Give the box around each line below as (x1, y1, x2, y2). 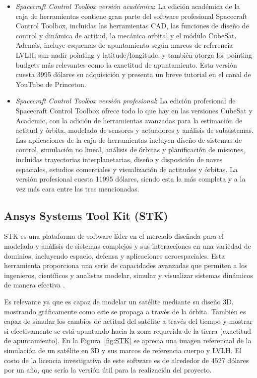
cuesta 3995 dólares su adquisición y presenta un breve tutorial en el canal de (15, 69, 251, 80)
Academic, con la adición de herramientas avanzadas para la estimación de (15, 115, 243, 125)
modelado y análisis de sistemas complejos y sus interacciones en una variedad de (4, 241, 251, 251)
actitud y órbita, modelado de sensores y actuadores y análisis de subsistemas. (15, 125, 254, 135)
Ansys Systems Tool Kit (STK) (4, 207, 168, 223)
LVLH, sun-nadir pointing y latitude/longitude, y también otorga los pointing (15, 49, 253, 60)
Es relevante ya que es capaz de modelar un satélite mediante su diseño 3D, (4, 296, 234, 307)
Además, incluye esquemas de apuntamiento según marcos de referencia (15, 40, 233, 50)
